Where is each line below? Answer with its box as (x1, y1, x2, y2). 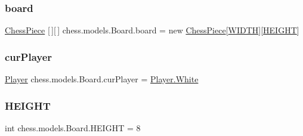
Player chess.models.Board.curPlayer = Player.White (5, 73, 199, 85)
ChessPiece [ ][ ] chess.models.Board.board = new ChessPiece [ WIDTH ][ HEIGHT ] (5, 24, 299, 36)
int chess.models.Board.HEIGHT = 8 (5, 121, 141, 134)
